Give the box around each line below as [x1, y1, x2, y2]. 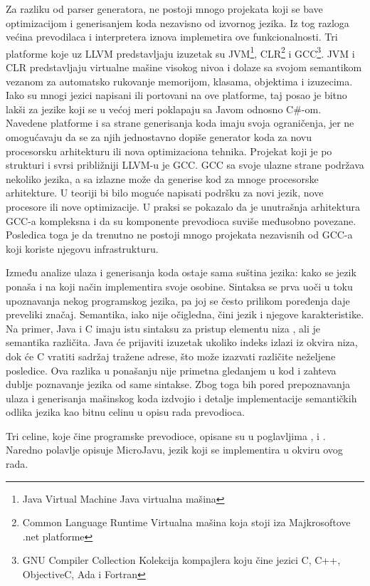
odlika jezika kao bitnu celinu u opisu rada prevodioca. [6, 404, 245, 419]
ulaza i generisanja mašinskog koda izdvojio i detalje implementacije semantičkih [6, 390, 357, 405]
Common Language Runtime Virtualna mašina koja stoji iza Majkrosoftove [22, 515, 351, 530]
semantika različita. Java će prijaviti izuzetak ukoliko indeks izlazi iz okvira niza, [6, 335, 358, 350]
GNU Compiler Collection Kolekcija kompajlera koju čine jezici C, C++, [22, 553, 341, 567]
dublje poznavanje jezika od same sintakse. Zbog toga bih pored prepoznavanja [6, 377, 351, 392]
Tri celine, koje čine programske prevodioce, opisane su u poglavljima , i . [6, 428, 326, 443]
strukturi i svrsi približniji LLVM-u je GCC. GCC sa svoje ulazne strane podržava [6, 157, 364, 172]
